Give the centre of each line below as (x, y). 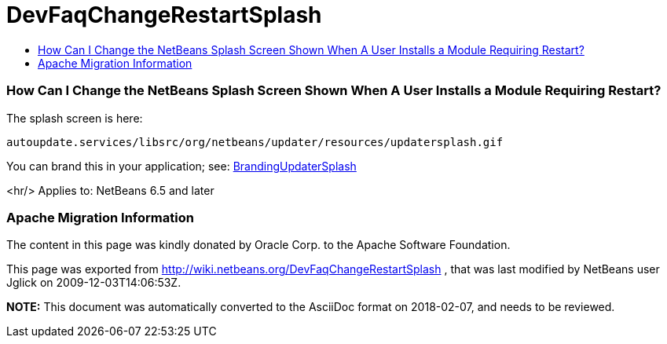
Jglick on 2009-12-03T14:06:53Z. (94, 283)
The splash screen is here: (75, 118)
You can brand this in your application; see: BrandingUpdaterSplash (181, 166)
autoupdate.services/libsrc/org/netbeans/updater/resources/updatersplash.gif (255, 142)
